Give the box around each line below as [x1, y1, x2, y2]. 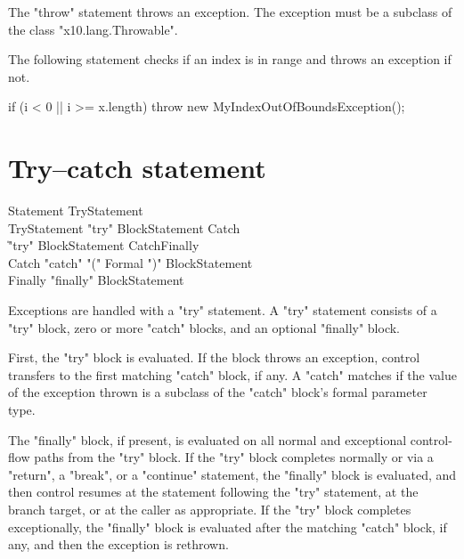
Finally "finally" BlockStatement [8, 271, 184, 289]
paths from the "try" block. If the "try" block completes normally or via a [34, 448, 434, 466]
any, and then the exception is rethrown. [8, 535, 229, 554]
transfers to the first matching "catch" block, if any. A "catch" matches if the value [8, 365, 457, 384]
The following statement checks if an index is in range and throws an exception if [8, 50, 452, 69]
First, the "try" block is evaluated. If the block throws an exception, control [8, 348, 420, 367]
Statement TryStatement [8, 201, 143, 220]
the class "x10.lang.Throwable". [8, 20, 178, 38]
